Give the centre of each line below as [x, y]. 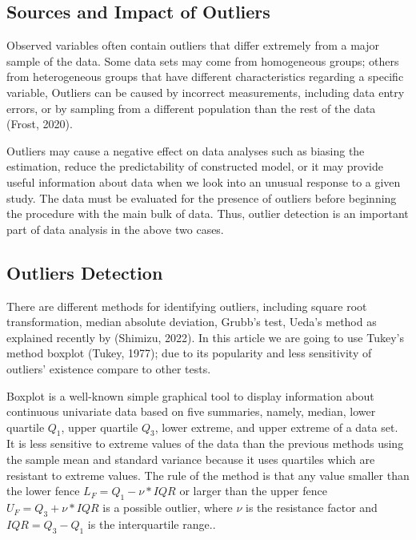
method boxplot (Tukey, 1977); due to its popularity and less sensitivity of [189, 353]
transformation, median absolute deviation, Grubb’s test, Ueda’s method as [192, 322]
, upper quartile [100, 427]
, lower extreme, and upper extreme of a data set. [276, 427]
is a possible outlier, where [168, 508]
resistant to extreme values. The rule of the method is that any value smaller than [208, 475]
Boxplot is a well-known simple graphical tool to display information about [190, 395]
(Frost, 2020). [40, 124]
